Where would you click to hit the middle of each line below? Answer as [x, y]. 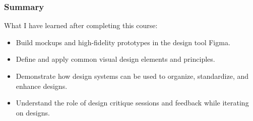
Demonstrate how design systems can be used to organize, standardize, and [132, 76]
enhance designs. [42, 86]
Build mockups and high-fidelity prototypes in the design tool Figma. [123, 42]
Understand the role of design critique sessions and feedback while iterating [132, 103]
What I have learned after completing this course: [81, 25]
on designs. [33, 112]
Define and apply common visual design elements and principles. [115, 59]
